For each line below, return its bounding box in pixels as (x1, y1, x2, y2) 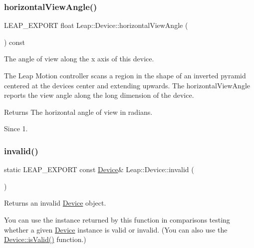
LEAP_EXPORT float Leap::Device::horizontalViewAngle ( (4, 20, 188, 30)
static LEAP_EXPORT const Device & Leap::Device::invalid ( (4, 164, 194, 175)
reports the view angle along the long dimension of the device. (4, 90, 194, 100)
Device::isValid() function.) (4, 234, 86, 245)
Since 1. (4, 123, 28, 134)
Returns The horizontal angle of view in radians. (4, 106, 153, 117)
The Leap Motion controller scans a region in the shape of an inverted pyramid (4, 70, 246, 80)
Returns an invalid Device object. (4, 198, 106, 208)
